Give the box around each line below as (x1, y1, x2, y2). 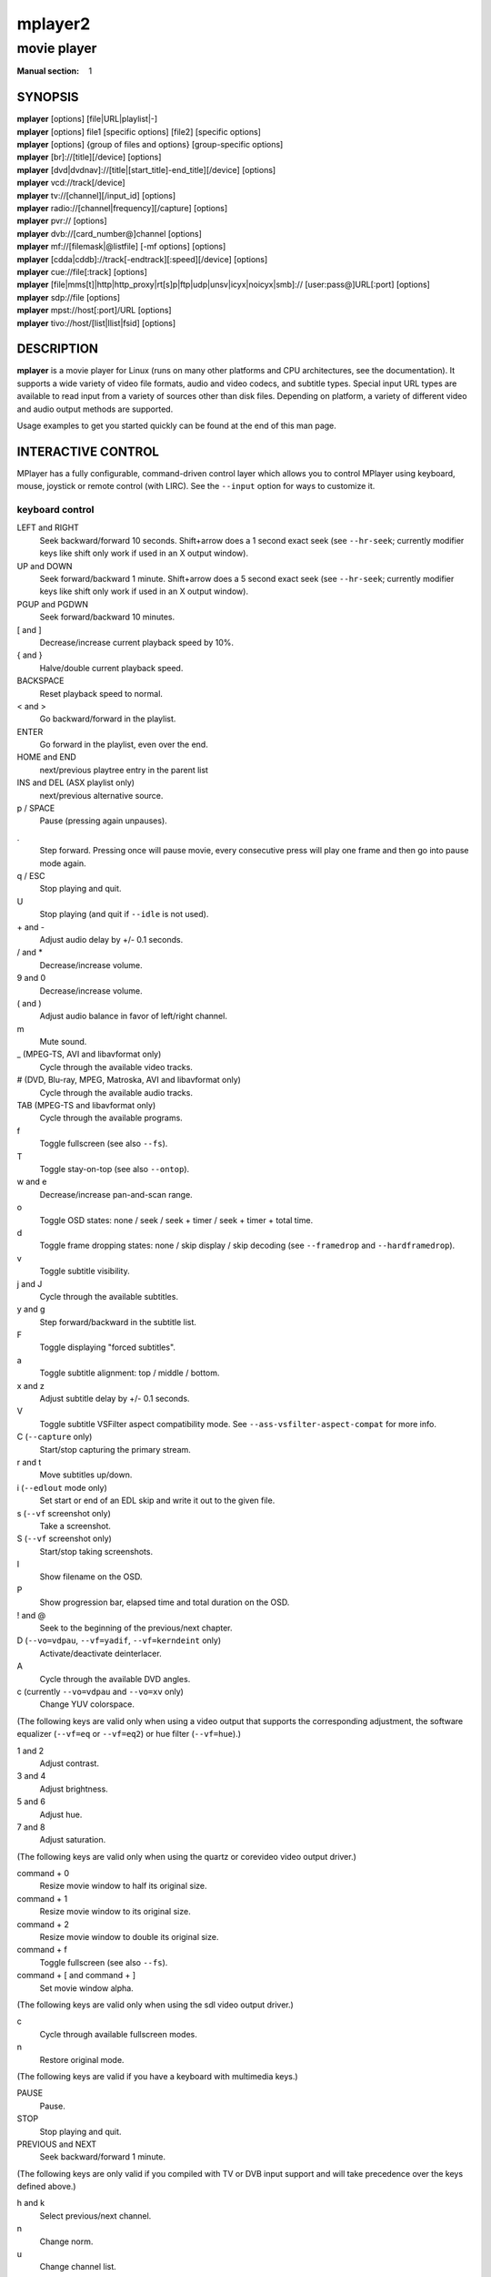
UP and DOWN (16, 560, 73, 571)
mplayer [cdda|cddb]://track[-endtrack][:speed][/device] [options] (16, 253, 268, 264)
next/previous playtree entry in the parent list (39, 764, 209, 775)
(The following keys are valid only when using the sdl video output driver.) (16, 1999, 295, 2010)
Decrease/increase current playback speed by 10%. (39, 637, 235, 648)
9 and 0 (16, 973, 46, 984)
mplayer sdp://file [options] (16, 291, 121, 302)
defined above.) (16, 2181, 76, 2192)
